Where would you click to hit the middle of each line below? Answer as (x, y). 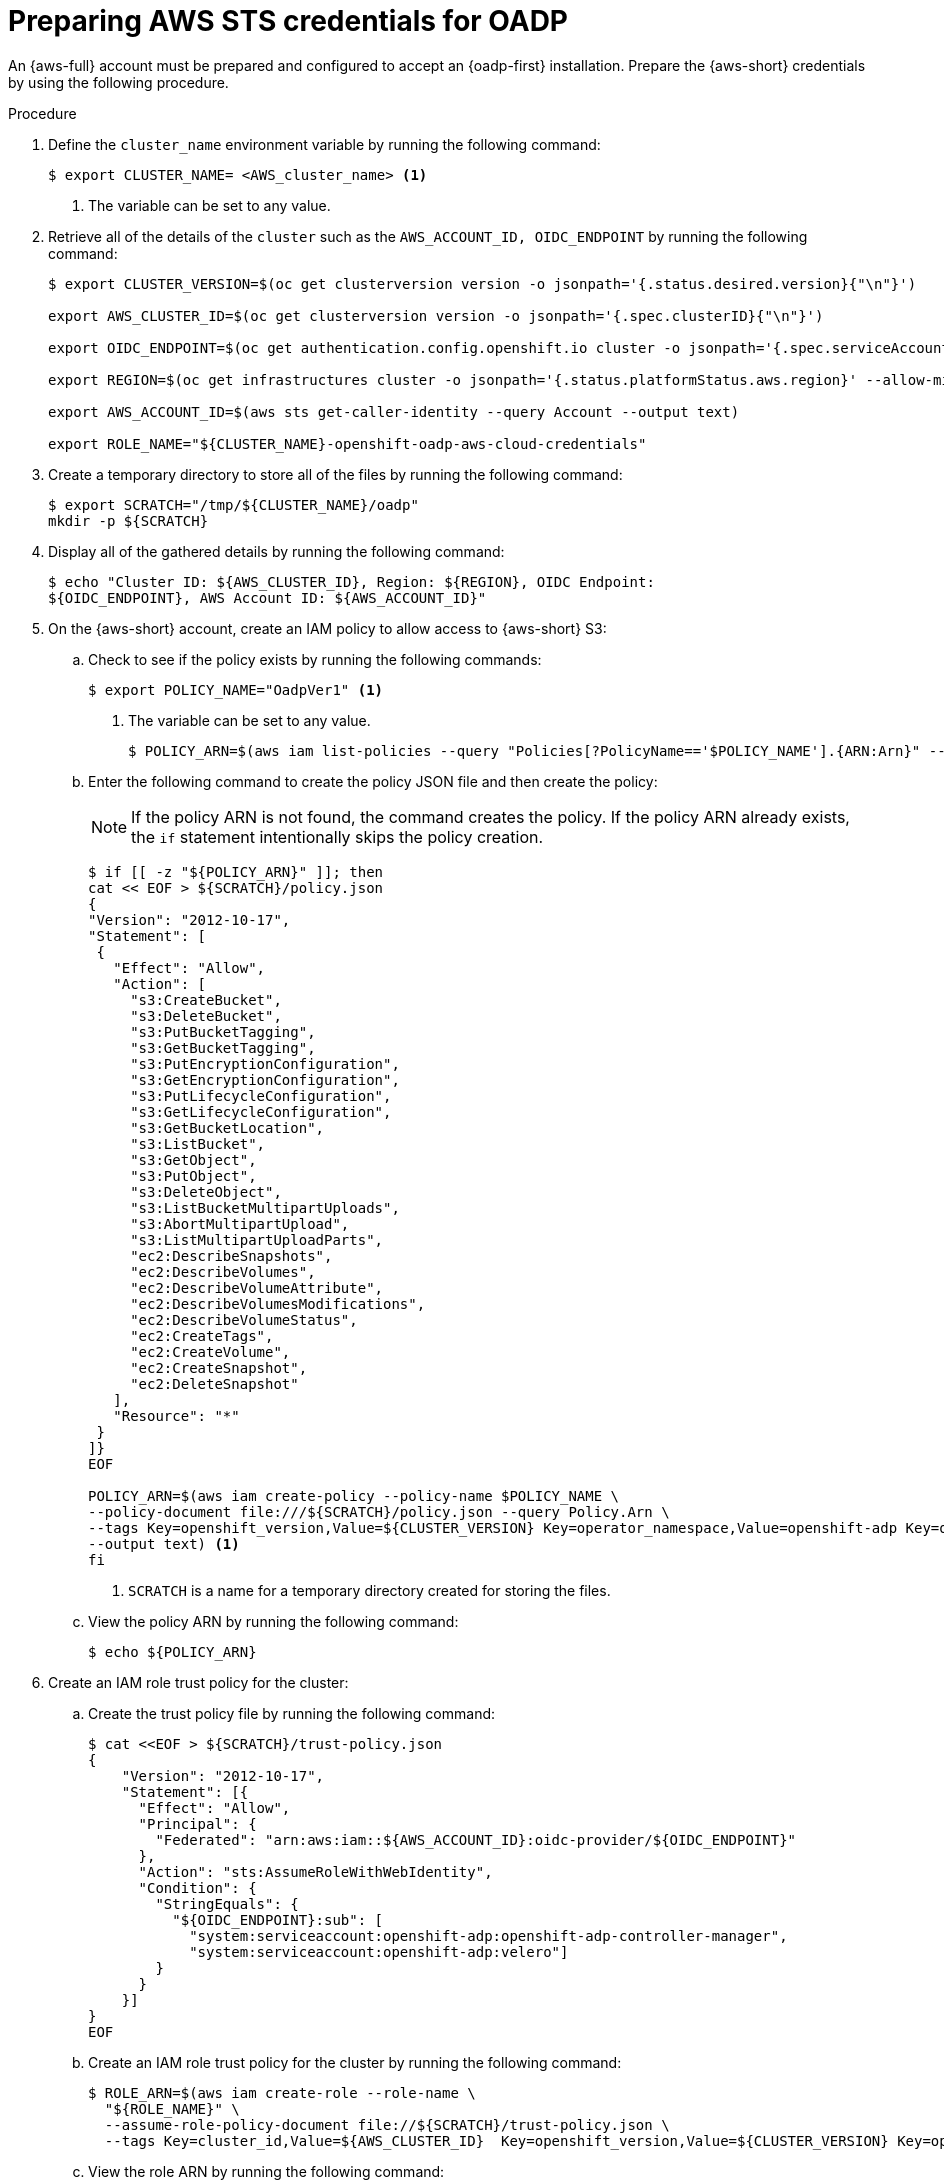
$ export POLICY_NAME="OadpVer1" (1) (236, 689)
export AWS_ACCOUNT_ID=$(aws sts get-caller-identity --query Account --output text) (394, 411)
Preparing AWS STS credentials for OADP (288, 21)
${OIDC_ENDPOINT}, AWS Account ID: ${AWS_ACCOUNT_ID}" (267, 597)
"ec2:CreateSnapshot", (219, 1367)
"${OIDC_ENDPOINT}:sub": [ (278, 1919)
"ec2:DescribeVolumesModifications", (278, 1303)
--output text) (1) (164, 1543)
